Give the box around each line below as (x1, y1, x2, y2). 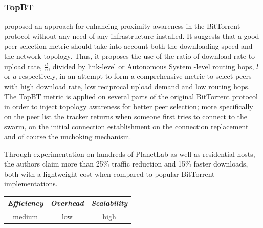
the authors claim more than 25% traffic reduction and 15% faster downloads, (4, 158, 248, 169)
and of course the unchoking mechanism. (4, 131, 131, 141)
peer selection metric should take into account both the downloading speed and (4, 40, 253, 51)
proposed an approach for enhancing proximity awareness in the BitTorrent (4, 20, 240, 31)
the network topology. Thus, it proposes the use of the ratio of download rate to (4, 51, 255, 61)
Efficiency (8, 198, 43, 209)
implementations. (4, 178, 58, 189)
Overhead (50, 198, 84, 209)
